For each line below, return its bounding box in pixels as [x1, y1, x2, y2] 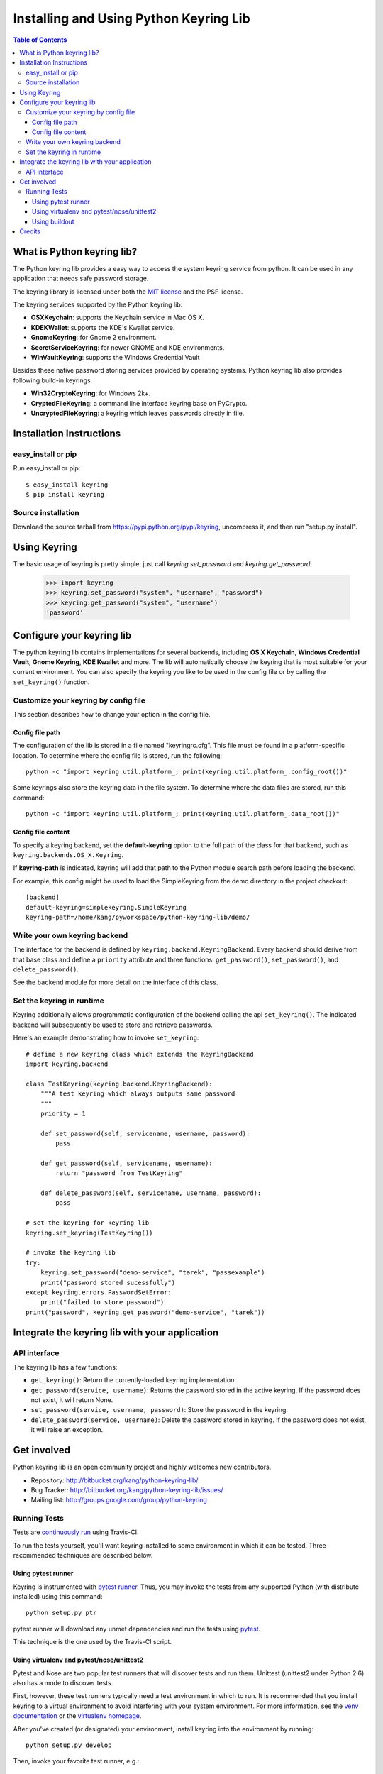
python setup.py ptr [26, 1609, 97, 1617]
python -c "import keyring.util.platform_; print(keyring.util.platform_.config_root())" [26, 768, 348, 776]
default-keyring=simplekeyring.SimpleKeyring [26, 903, 187, 911]
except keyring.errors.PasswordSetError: [26, 1288, 172, 1296]
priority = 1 [40, 1109, 86, 1118]
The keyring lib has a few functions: [13, 1362, 118, 1371]
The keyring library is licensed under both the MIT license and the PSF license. [13, 287, 243, 296]
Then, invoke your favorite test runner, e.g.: [13, 1757, 140, 1765]
